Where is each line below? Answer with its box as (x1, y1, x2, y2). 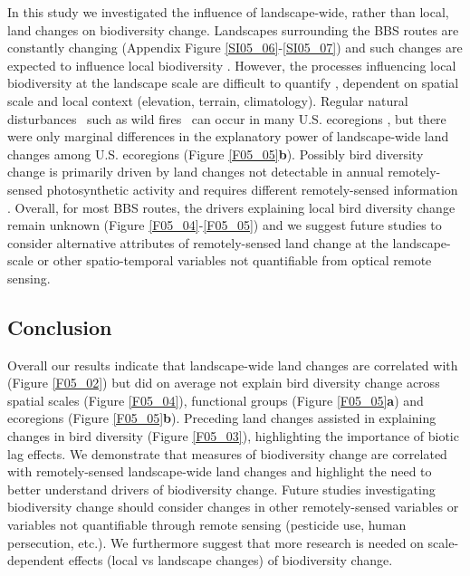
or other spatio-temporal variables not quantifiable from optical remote (37, 251, 432, 270)
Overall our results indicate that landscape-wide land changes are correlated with (7, 355, 458, 374)
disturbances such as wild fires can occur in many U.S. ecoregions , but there (7, 109, 446, 128)
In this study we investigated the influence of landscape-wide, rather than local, (7, 3, 449, 21)
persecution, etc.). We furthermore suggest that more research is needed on (7, 533, 424, 552)
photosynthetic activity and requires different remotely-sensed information (46, 179, 458, 198)
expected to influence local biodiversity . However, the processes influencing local (7, 55, 456, 74)
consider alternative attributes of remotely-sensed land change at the (7, 233, 388, 252)
